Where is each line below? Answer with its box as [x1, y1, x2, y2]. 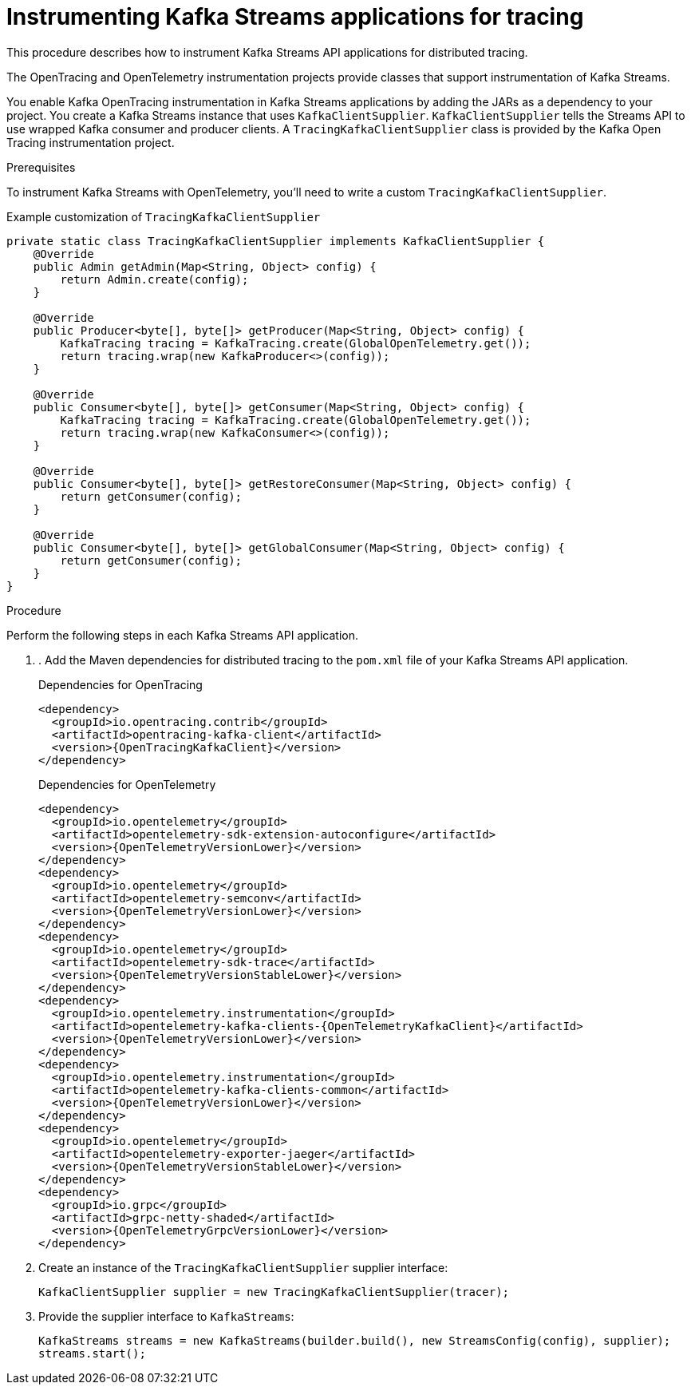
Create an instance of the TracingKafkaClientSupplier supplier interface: [38, 1260, 448, 1274]
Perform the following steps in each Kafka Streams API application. [6, 628, 358, 642]
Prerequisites [6, 160, 76, 174]
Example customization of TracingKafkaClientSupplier [6, 209, 321, 224]
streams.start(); [38, 1346, 146, 1360]
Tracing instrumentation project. [6, 135, 175, 149]
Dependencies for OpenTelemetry [38, 777, 216, 791]
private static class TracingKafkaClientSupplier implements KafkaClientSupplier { [6, 234, 545, 248]
